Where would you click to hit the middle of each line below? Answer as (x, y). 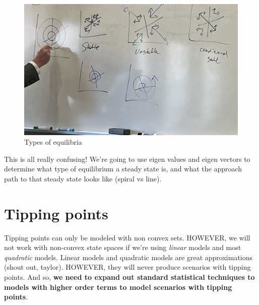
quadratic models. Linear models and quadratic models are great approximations (128, 257)
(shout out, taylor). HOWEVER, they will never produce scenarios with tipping (127, 267)
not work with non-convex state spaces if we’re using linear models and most (123, 247)
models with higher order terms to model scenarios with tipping (118, 287)
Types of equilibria (53, 142)
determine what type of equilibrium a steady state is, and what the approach (123, 169)
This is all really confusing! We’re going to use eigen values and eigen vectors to (127, 159)
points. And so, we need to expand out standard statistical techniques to (129, 277)
